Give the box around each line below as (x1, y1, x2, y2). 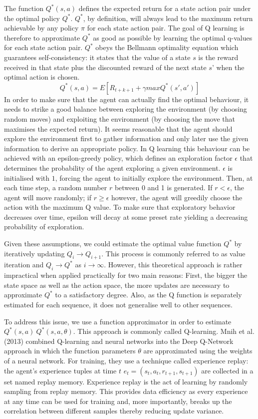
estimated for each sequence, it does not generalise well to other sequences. (4, 299, 233, 310)
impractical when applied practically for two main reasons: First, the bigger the (4, 270, 248, 280)
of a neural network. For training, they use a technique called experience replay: (4, 355, 249, 365)
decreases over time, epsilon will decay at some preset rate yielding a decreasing (4, 211, 248, 222)
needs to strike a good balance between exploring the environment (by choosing (4, 104, 247, 114)
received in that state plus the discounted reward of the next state (4, 62, 207, 72)
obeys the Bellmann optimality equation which (95, 42, 239, 53)
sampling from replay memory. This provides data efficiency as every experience (4, 386, 248, 396)
